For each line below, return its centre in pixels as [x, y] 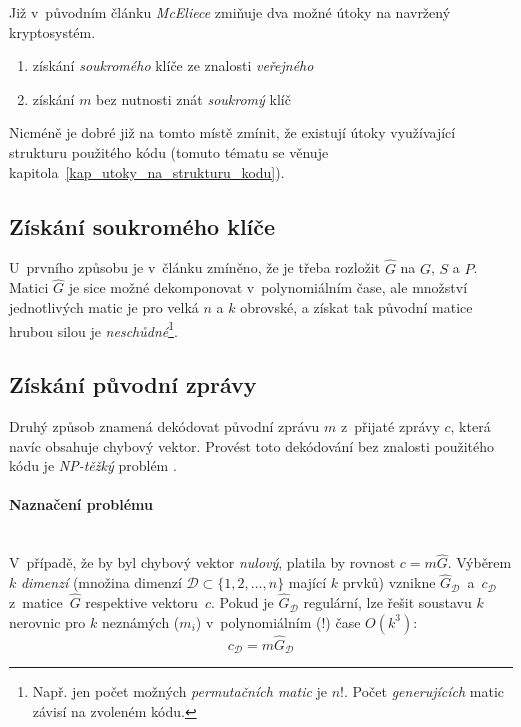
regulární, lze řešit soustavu [387, 602]
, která [470, 426]
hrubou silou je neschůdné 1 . [93, 329]
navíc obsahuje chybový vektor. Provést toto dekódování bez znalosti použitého [252, 445]
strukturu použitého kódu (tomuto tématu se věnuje [169, 151]
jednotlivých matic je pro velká [104, 306]
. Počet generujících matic [424, 691]
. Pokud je [242, 602]
